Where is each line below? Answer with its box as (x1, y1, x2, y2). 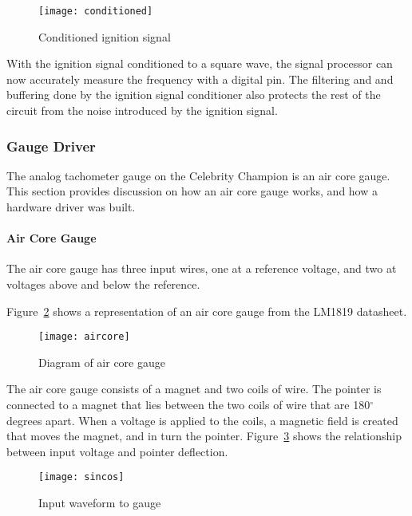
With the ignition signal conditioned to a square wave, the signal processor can (6, 55, 393, 72)
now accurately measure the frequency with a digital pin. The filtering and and (6, 70, 394, 87)
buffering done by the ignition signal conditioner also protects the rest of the (6, 86, 381, 103)
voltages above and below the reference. (6, 276, 200, 293)
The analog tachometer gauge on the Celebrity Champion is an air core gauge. (6, 167, 390, 183)
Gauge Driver (6, 136, 96, 156)
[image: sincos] (38, 471, 125, 483)
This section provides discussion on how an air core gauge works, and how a (6, 183, 378, 199)
